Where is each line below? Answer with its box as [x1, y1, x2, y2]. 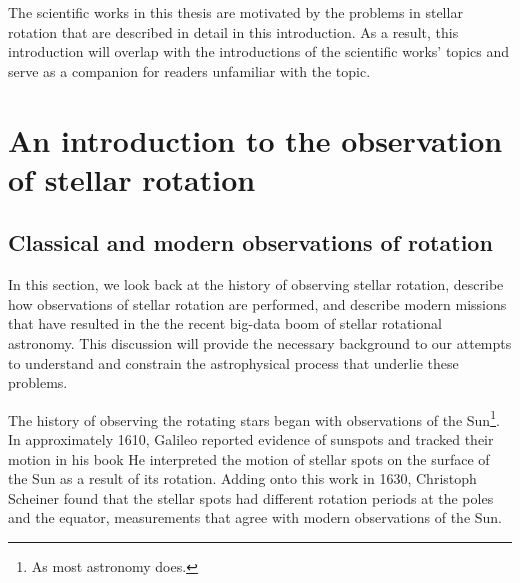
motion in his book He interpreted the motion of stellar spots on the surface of [8, 448, 490, 469]
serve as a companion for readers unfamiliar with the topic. [8, 60, 371, 81]
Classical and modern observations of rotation [8, 227, 493, 258]
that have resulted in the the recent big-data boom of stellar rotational [8, 313, 442, 334]
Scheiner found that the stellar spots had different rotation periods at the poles [8, 487, 494, 508]
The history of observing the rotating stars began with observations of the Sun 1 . [8, 406, 500, 430]
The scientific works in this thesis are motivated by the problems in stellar [8, 2, 463, 22]
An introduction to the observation [8, 119, 503, 160]
